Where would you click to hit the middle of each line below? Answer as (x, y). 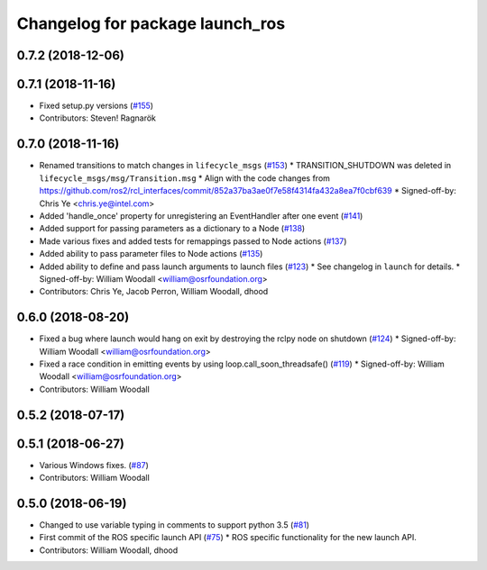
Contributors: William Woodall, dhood (109, 550)
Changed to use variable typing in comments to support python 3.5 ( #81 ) (175, 525)
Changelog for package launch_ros (151, 23)
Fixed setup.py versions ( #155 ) (96, 106)
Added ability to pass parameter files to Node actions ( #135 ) (151, 254)
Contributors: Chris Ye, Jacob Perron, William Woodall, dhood (154, 292)
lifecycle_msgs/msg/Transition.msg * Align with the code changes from (185, 178)
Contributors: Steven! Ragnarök (98, 118)
